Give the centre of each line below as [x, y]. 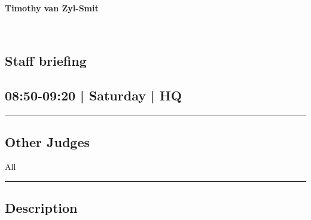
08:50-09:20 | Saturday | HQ [93, 95]
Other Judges [48, 141]
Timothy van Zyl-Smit [52, 8]
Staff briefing [46, 60]
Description [41, 208]
